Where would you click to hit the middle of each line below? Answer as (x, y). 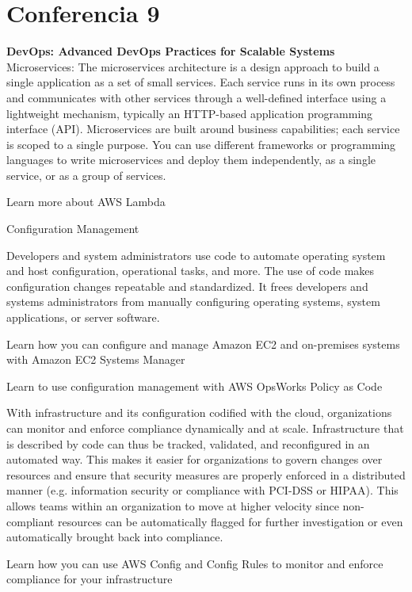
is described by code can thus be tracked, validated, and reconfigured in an (188, 443)
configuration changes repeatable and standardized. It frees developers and (187, 286)
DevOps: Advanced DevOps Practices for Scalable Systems (171, 51)
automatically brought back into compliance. (115, 537)
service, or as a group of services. (86, 175)
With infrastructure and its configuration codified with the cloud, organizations (199, 412)
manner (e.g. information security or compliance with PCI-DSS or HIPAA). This (202, 490)
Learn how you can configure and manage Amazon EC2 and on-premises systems (203, 344)
